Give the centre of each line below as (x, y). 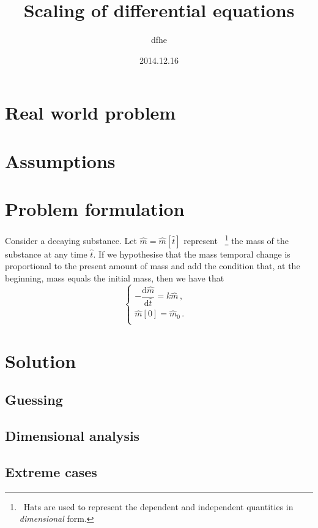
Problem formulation (95, 209)
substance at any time (46, 254)
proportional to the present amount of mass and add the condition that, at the (153, 266)
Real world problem (91, 113)
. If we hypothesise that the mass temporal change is (192, 254)
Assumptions (60, 160)
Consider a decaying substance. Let (71, 240)
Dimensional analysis (72, 436)
